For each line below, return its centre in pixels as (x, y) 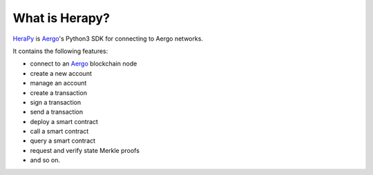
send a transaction (57, 112)
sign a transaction (56, 102)
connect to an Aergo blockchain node (84, 64)
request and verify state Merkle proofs (85, 150)
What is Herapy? (61, 18)
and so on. (45, 160)
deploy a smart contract (64, 121)
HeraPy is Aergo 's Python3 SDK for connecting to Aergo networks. (108, 39)
